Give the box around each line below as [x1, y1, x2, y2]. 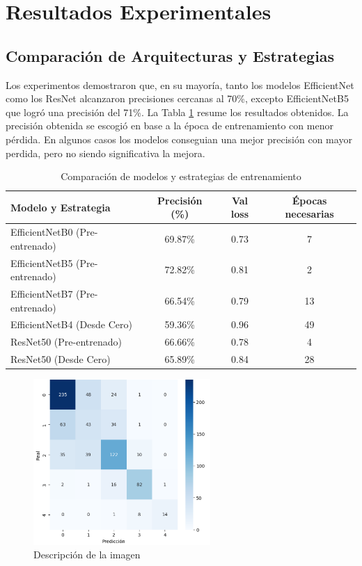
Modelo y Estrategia [10, 200, 111, 214]
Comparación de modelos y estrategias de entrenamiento [61, 169, 301, 184]
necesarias [285, 207, 334, 221]
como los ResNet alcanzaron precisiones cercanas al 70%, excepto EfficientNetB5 [6, 91, 349, 106]
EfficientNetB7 [10, 286, 73, 301]
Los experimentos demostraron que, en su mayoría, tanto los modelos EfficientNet [6, 77, 354, 92]
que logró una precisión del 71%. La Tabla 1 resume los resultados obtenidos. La [6, 104, 349, 119]
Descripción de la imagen [33, 547, 141, 562]
